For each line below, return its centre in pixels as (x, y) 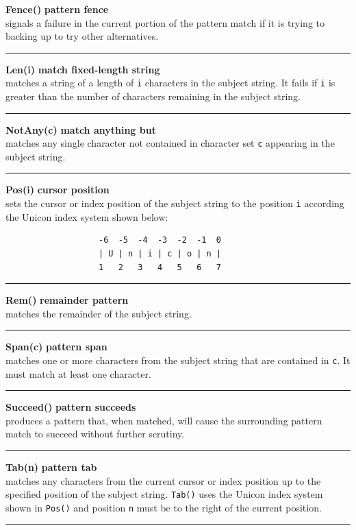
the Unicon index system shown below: (87, 216)
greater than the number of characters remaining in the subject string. (153, 96)
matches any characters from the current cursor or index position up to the (163, 480)
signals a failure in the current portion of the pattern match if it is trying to (165, 22)
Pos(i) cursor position (58, 190)
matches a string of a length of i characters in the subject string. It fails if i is (170, 83)
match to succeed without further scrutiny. (95, 434)
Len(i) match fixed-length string (83, 69)
